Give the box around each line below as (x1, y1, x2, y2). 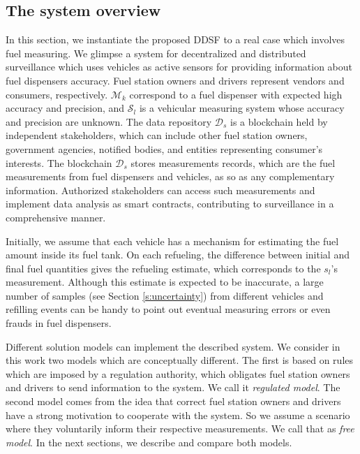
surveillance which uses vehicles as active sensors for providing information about (6, 59, 353, 74)
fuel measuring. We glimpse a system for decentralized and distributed (6, 45, 306, 60)
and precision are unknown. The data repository (6, 114, 212, 129)
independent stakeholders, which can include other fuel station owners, (6, 128, 308, 142)
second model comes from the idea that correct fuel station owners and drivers (6, 394, 341, 409)
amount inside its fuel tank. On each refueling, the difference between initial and (6, 247, 350, 262)
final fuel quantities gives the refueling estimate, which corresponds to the (6, 261, 321, 275)
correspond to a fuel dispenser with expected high (129, 87, 343, 101)
